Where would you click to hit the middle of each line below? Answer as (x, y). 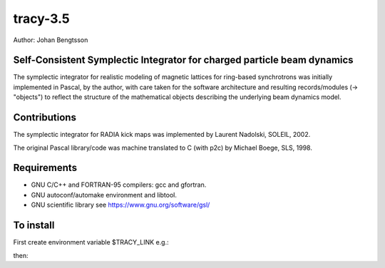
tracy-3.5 (42, 19)
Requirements (45, 168)
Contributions (45, 118)
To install (34, 226)
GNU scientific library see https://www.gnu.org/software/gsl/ (120, 205)
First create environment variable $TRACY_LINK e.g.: (91, 242)
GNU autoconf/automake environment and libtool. (104, 195)
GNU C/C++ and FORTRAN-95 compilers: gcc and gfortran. (119, 185)
